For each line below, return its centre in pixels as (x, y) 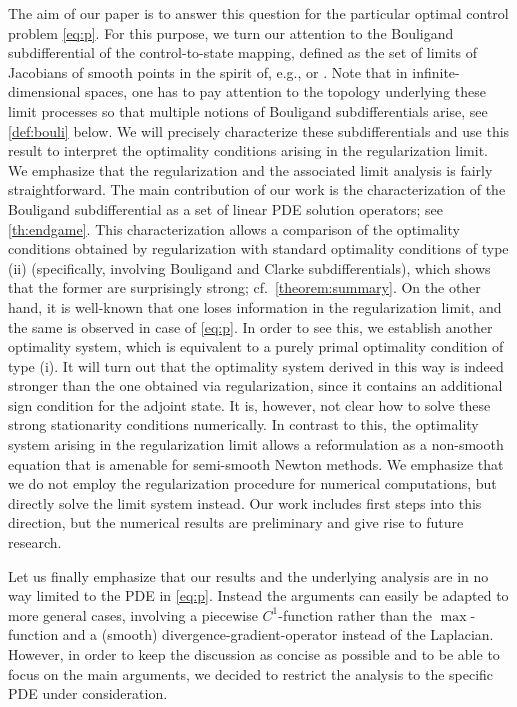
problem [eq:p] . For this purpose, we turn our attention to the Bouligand (231, 32)
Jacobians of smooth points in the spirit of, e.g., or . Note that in (208, 71)
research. (35, 542)
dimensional (44, 91)
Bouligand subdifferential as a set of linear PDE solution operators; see (226, 208)
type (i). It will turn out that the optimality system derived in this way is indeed (256, 365)
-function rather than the (355, 614)
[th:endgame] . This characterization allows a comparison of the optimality (234, 228)
